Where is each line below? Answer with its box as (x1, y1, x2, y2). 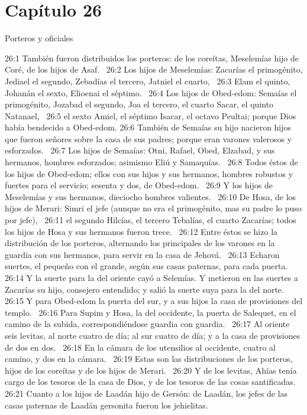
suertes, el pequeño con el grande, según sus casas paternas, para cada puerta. (5, 260, 288, 272)
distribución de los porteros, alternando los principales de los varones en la (5, 237, 275, 249)
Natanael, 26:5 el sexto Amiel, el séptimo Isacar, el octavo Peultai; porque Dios (5, 109, 296, 122)
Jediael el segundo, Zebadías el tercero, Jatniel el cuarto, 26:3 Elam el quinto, (5, 74, 290, 87)
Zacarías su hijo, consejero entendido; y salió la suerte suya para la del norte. (5, 283, 284, 295)
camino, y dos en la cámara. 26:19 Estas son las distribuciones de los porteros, (5, 352, 293, 365)
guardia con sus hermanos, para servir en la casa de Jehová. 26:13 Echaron (5, 248, 280, 260)
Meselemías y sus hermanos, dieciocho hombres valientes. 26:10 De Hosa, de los (5, 190, 296, 202)
